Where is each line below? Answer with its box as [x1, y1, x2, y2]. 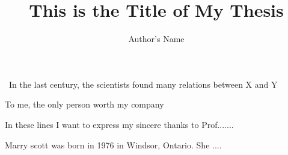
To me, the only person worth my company [5, 98, 164, 111]
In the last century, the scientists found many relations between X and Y [8, 77, 278, 90]
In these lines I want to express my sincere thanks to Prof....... [5, 118, 234, 130]
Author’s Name [128, 32, 185, 45]
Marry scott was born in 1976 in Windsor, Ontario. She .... [5, 138, 222, 151]
